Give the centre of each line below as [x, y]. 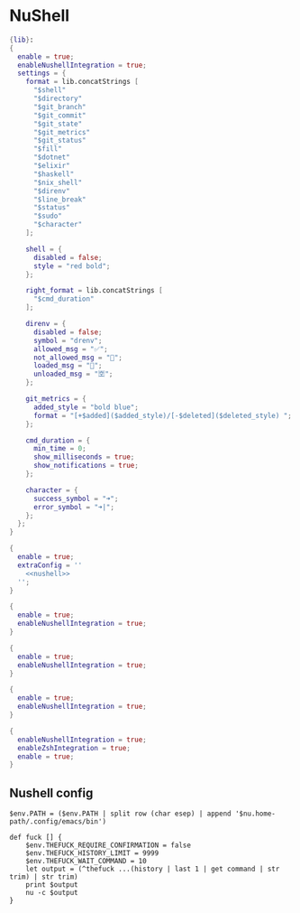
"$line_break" [60, 200]
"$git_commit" [60, 115]
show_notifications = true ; [86, 466]
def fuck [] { [36, 838]
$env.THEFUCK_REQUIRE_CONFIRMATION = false [109, 845]
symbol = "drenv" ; [68, 340]
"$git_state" [58, 124]
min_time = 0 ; [60, 449]
